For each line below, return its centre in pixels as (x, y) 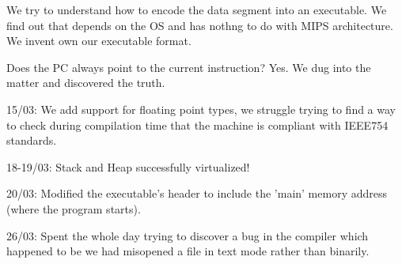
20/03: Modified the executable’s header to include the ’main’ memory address (197, 193)
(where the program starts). (74, 208)
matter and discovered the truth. (86, 83)
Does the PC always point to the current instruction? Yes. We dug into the (189, 67)
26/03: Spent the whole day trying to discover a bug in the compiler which (188, 235)
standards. (32, 140)
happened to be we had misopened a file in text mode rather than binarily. (188, 251)
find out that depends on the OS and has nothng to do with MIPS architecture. (200, 25)
